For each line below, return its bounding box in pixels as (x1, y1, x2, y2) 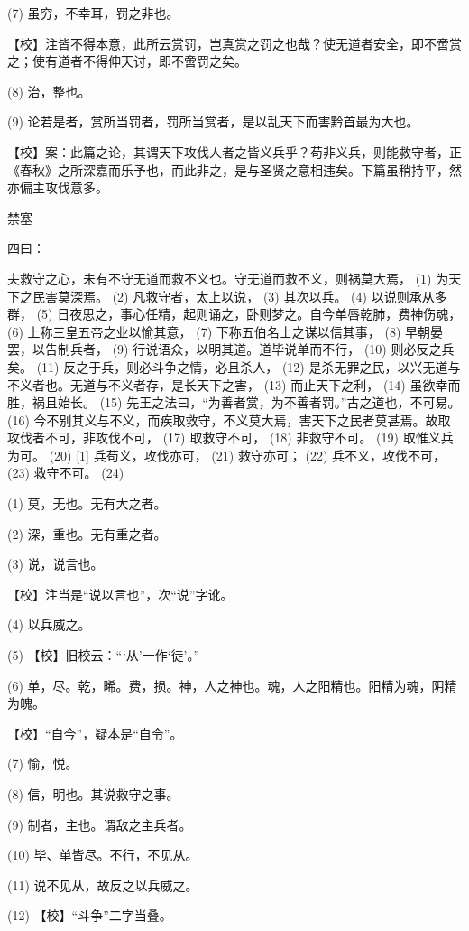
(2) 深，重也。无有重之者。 (7, 524, 167, 543)
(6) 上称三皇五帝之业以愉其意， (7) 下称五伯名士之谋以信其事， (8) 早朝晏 (7, 321, 443, 340)
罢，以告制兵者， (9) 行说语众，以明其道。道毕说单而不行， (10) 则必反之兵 (7, 340, 455, 358)
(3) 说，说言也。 (7, 554, 104, 573)
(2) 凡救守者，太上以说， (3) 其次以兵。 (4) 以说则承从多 (112, 286, 447, 305)
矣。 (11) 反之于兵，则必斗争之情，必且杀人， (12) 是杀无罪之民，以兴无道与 (7, 357, 461, 376)
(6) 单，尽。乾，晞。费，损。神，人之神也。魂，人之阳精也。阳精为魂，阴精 (7, 675, 457, 694)
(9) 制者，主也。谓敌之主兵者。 (7, 815, 192, 833)
